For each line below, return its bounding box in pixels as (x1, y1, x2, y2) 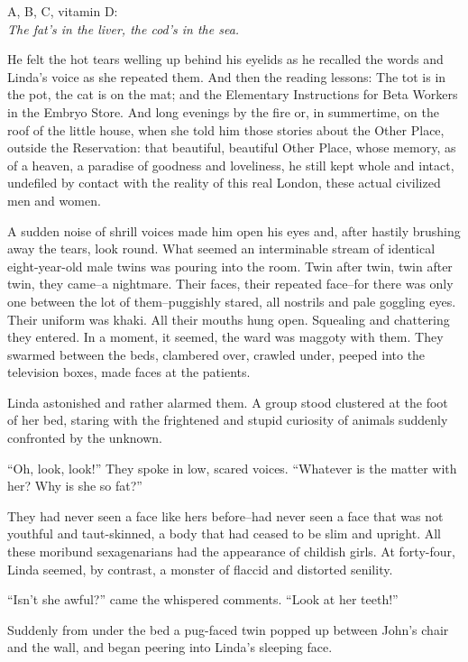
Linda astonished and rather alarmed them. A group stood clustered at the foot (7, 392, 448, 411)
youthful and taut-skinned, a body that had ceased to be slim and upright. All (7, 524, 442, 543)
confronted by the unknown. (7, 428, 162, 447)
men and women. (7, 190, 101, 209)
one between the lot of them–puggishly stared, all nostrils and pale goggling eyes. (7, 291, 456, 310)
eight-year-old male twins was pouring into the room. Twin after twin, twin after (7, 256, 453, 275)
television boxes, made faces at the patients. (7, 363, 251, 382)
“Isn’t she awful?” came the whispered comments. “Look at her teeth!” (7, 590, 399, 609)
